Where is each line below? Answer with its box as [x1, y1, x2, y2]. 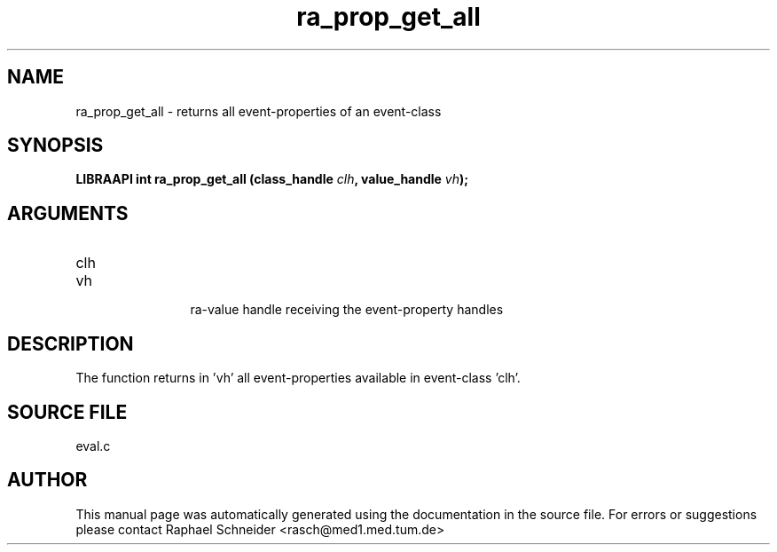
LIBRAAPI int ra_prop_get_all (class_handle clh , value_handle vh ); [75, 171, 469, 187]
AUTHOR [7, 469, 88, 492]
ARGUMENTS [7, 201, 129, 225]
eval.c [75, 438, 111, 453]
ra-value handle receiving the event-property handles [190, 302, 504, 318]
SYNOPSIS [7, 134, 104, 157]
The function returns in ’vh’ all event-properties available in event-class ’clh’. [75, 370, 521, 386]
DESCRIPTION [7, 332, 134, 355]
